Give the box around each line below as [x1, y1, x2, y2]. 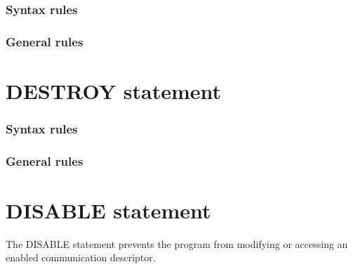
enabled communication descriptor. [6, 250, 156, 265]
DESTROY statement [6, 76, 222, 105]
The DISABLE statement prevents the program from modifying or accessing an [6, 236, 348, 251]
